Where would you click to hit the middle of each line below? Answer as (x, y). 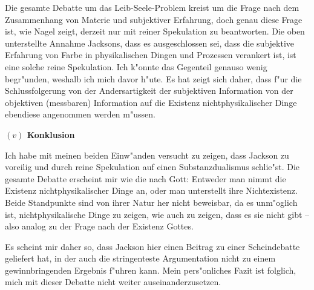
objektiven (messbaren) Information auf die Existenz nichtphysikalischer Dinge (151, 102)
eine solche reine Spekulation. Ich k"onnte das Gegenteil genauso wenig (136, 66)
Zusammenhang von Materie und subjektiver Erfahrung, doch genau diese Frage (154, 19)
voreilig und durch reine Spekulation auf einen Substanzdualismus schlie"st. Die (152, 167)
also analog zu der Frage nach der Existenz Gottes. (99, 226)
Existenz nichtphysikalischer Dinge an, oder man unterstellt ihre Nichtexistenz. (151, 190)
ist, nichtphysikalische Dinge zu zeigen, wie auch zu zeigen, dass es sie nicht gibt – (157, 214)
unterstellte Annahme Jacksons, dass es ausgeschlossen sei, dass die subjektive (150, 43)
